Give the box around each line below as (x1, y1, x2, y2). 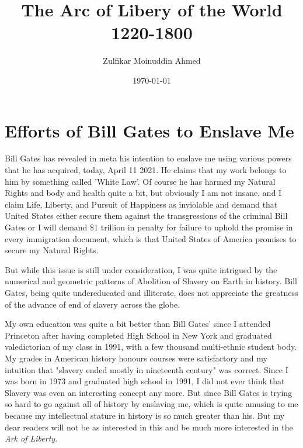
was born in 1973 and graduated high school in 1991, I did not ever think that (5, 375, 285, 387)
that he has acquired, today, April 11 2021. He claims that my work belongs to (5, 164, 287, 176)
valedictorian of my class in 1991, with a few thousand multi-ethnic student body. (5, 340, 297, 353)
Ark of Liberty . (5, 432, 58, 444)
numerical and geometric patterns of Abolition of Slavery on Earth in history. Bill (5, 275, 297, 287)
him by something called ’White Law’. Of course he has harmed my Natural (5, 175, 276, 187)
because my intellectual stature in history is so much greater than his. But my (5, 409, 285, 421)
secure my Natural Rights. (5, 244, 99, 256)
